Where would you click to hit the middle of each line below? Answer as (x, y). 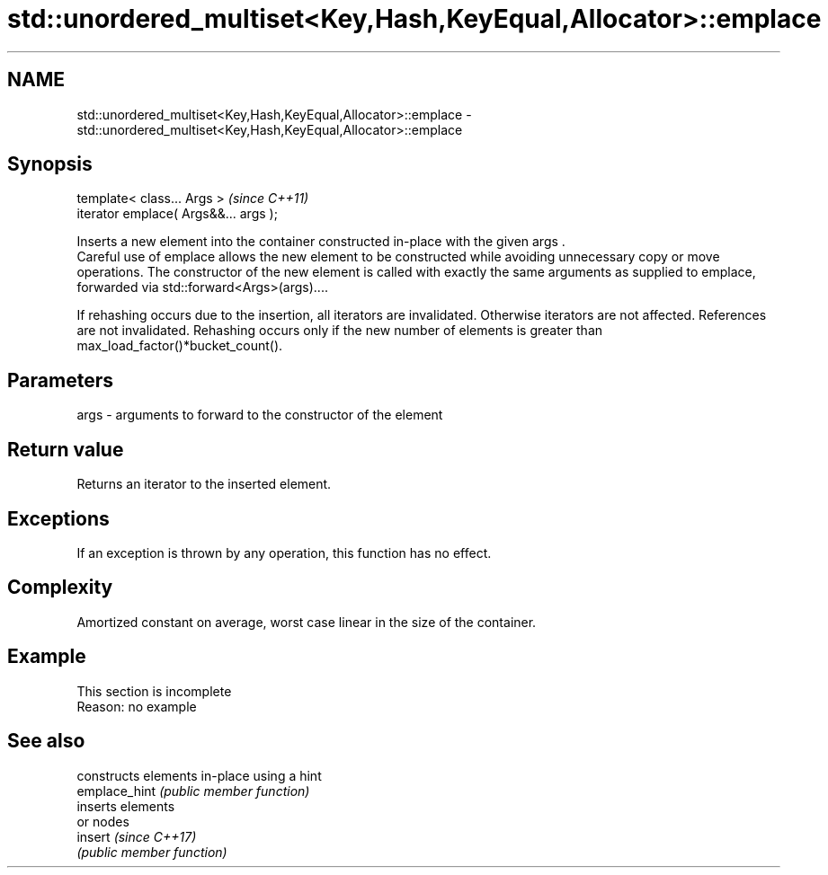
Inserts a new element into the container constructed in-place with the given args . (321, 242)
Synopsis (50, 164)
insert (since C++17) (137, 836)
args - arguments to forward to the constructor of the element (260, 415)
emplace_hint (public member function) (193, 791)
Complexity (60, 588)
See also (46, 741)
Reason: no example (137, 706)
